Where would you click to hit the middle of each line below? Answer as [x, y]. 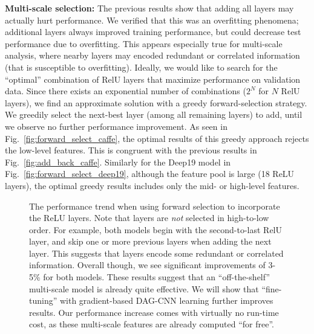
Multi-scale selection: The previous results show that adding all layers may [149, 8]
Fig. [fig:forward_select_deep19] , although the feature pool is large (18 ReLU [150, 174]
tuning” [43, 300]
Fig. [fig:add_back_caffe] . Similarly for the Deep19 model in [118, 162]
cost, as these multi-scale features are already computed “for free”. [152, 324]
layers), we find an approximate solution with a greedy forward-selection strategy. [156, 102]
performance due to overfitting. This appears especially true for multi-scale [144, 43]
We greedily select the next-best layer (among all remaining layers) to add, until [154, 114]
